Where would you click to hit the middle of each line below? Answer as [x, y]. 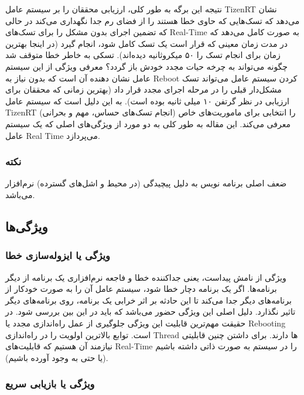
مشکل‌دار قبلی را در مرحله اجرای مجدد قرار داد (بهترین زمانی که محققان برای [144, 89]
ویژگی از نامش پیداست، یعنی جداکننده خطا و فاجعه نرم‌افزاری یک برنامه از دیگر [146, 277]
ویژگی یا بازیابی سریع [50, 384]
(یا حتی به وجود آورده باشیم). [57, 357]
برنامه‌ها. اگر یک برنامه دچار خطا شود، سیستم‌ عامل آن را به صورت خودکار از [141, 289]
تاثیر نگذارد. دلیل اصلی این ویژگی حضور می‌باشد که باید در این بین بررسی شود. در [151, 311]
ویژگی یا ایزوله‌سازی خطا [58, 255]
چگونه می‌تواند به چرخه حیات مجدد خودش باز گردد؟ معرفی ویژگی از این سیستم [147, 66]
